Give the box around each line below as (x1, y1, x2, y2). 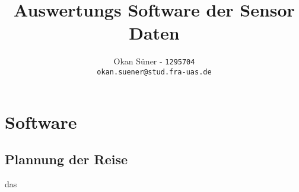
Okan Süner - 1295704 (113, 55, 195, 67)
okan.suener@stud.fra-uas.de (97, 67, 212, 76)
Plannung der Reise (5, 150, 128, 168)
